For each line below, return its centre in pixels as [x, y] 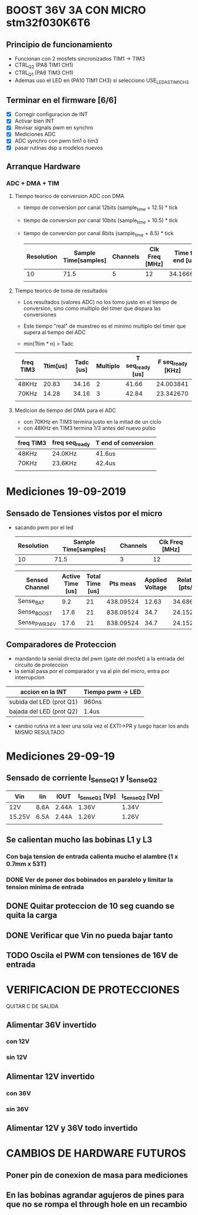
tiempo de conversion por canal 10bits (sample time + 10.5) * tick [100, 221]
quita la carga [32, 915]
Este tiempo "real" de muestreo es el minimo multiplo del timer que [105, 326]
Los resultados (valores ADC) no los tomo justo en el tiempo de [100, 302]
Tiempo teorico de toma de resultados [61, 290]
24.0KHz [65, 454]
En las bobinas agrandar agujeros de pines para [95, 1195]
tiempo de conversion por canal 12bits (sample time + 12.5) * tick [100, 208]
